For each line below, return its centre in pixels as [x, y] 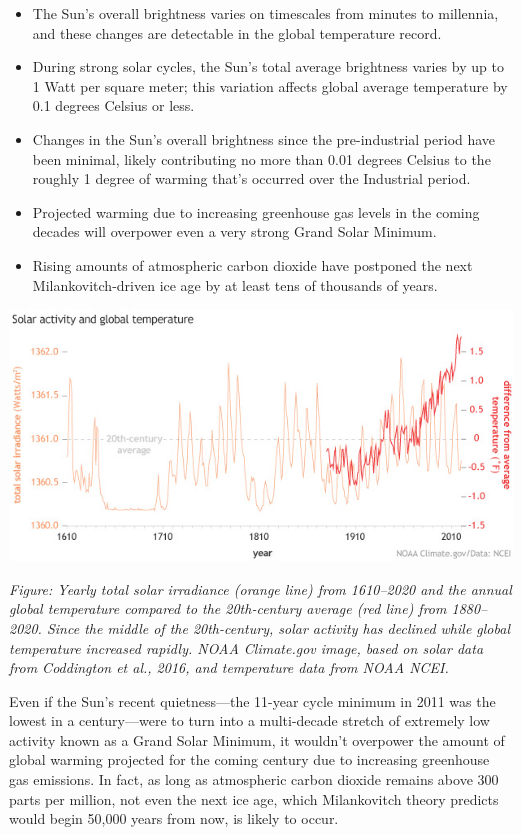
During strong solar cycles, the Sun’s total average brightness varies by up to [268, 66]
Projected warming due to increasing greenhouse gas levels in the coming [256, 211]
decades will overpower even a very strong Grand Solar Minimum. [234, 231]
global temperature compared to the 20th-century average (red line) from [228, 608]
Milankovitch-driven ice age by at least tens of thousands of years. [235, 284]
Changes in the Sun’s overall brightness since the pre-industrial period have [264, 138]
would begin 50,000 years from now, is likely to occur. [174, 818]
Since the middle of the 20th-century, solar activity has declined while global [278, 627]
